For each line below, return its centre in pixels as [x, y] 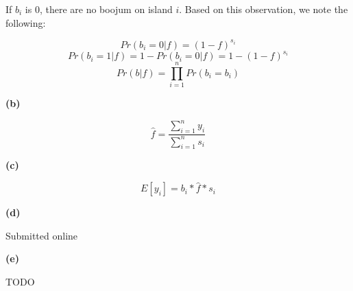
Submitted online [42, 235]
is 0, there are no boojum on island [99, 9]
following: [26, 22]
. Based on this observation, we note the [264, 9]
